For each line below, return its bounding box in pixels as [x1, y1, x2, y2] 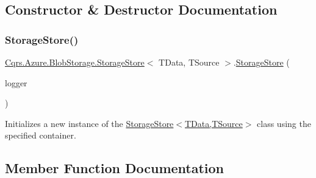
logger [5, 76, 27, 89]
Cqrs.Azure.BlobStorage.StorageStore [5, 56, 145, 68]
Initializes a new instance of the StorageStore [5, 117, 174, 129]
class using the [257, 117, 311, 129]
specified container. [5, 129, 76, 142]
